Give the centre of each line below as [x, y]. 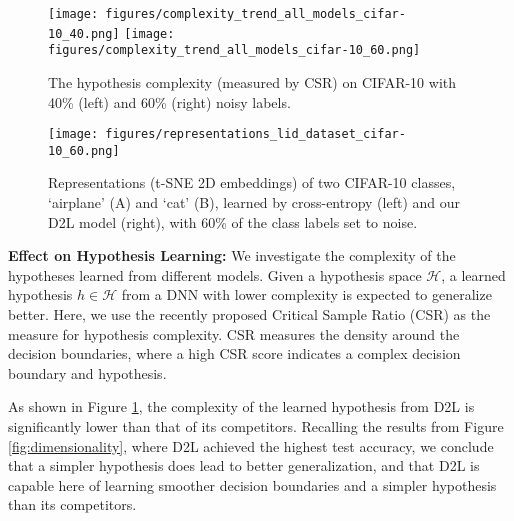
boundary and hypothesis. [87, 372]
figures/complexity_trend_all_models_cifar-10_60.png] [234, 50]
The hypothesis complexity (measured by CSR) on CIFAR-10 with [252, 81]
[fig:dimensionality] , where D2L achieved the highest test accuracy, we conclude [251, 445]
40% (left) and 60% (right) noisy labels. [169, 101]
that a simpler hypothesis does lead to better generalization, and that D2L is [244, 465]
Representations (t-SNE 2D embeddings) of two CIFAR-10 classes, [252, 182]
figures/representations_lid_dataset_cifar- [255, 134]
